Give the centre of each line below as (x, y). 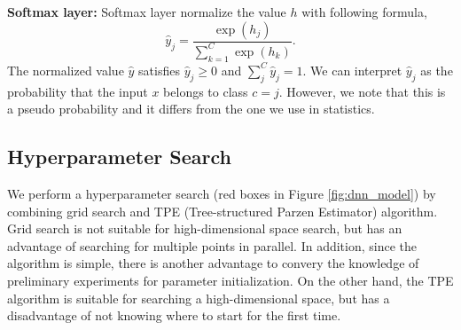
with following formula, (364, 12)
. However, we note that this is (362, 91)
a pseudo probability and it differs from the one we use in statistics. (191, 109)
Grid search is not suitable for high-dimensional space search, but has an (205, 228)
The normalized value (66, 70)
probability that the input (78, 91)
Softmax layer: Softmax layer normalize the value (147, 12)
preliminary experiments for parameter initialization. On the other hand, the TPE (230, 280)
